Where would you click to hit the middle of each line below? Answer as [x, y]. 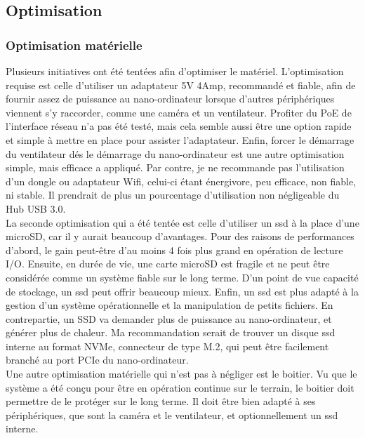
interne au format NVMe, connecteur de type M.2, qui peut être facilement [167, 346]
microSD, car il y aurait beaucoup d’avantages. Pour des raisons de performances [180, 236]
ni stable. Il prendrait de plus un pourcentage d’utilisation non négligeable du [173, 195]
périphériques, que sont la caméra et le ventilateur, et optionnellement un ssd [172, 414]
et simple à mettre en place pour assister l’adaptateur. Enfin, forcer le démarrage [180, 139]
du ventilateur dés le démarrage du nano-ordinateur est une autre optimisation [175, 153]
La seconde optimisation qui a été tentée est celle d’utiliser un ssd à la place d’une [182, 222]
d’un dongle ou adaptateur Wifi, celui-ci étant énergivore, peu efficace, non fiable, [181, 181]
